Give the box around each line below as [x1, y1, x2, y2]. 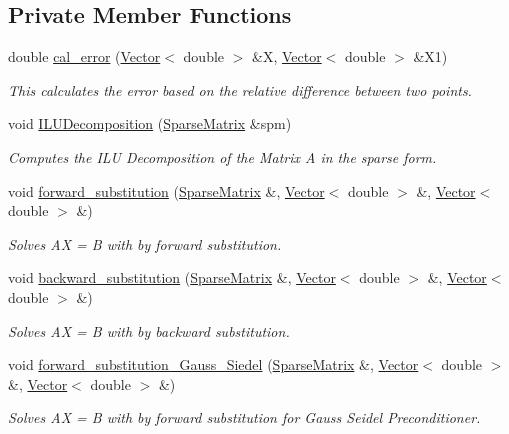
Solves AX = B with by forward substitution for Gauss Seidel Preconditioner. [8, 407, 481, 428]
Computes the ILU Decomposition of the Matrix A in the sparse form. [8, 146, 437, 167]
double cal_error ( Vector [8, 46, 161, 67]
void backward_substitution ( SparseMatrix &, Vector [8, 267, 336, 288]
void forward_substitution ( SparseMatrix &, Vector [8, 180, 325, 201]
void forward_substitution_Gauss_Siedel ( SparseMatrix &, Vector [8, 354, 419, 375]
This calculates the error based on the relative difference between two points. [8, 79, 472, 100]
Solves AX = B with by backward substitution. [8, 320, 290, 341]
